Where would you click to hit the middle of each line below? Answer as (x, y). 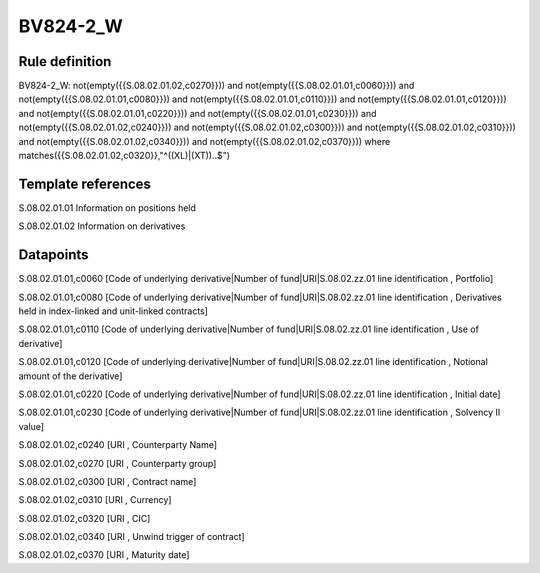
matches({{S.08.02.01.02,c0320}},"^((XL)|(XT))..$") (124, 156)
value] (31, 426)
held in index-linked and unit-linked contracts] (113, 311)
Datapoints (53, 255)
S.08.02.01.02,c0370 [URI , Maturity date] (104, 555)
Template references (85, 183)
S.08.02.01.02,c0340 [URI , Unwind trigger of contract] (131, 537)
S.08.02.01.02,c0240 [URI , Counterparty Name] (118, 445)
